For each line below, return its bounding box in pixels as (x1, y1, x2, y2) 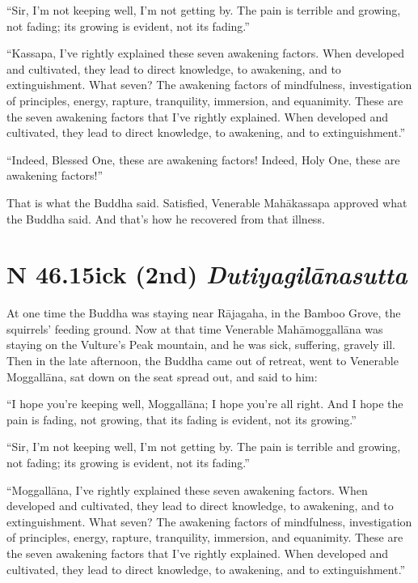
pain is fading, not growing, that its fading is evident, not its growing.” (6, 411, 357, 428)
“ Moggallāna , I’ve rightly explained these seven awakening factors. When (6, 481, 368, 498)
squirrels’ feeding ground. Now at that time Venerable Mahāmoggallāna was (6, 320, 383, 337)
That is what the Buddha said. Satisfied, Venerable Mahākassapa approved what (6, 194, 407, 211)
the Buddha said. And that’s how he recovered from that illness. (6, 210, 325, 227)
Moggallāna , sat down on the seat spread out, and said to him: (6, 368, 318, 385)
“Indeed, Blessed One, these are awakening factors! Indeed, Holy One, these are (6, 151, 400, 168)
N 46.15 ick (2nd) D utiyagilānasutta (6, 257, 407, 291)
